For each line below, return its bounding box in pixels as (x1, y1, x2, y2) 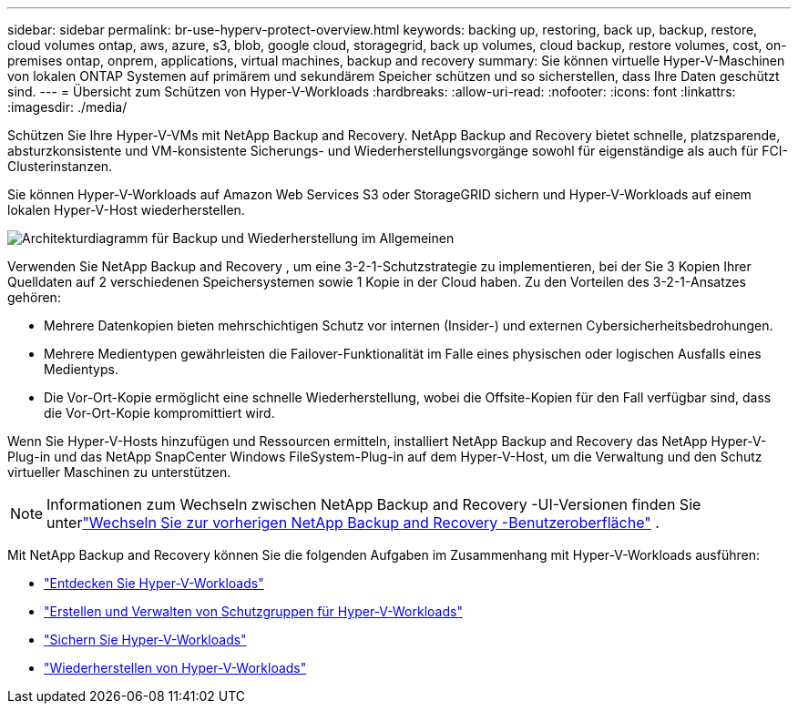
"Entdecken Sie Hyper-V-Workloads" (44, 575, 264, 591)
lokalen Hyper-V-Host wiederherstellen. (7, 202, 245, 218)
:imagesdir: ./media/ (7, 99, 128, 115)
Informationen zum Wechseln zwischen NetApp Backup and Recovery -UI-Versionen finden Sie (46, 495, 701, 513)
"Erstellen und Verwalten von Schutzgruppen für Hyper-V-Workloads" (44, 604, 463, 619)
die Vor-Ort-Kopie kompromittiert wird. (44, 405, 275, 421)
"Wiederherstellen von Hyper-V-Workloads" (44, 660, 307, 675)
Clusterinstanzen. (7, 158, 113, 174)
